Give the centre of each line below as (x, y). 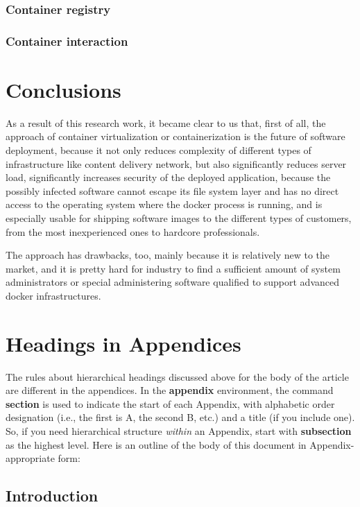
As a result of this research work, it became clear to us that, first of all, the (166, 122)
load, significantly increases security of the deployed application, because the (168, 177)
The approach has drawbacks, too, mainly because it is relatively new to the (168, 255)
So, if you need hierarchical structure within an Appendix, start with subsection (179, 431)
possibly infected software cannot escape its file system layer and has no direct (172, 190)
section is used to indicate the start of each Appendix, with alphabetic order (170, 403)
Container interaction (67, 41)
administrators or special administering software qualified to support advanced (173, 282)
